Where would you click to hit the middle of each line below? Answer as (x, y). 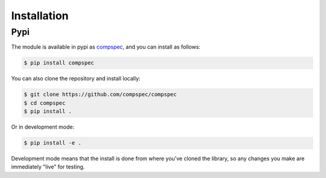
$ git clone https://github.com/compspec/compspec (101, 94)
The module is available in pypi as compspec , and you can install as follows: (106, 47)
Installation (40, 16)
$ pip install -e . (53, 143)
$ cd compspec (45, 103)
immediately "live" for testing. (48, 167)
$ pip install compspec (59, 63)
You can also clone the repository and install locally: (76, 79)
